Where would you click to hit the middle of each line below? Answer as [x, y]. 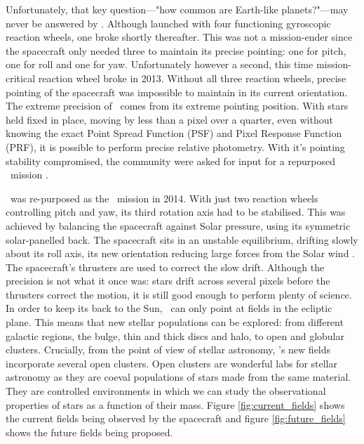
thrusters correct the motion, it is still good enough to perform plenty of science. [179, 294]
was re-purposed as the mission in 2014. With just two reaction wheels [164, 198]
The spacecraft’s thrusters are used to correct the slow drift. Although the [165, 267]
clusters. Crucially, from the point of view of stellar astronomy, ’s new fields [168, 350]
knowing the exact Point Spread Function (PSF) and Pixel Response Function [174, 133]
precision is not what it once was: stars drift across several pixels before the [168, 281]
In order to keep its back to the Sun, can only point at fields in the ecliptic [169, 308]
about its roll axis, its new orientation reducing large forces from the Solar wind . [181, 253]
